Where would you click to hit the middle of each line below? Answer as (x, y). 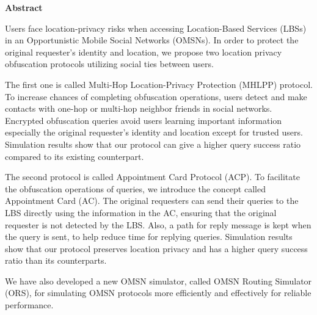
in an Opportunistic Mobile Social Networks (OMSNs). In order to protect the (152, 40)
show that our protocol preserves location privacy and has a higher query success (156, 248)
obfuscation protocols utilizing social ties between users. (109, 64)
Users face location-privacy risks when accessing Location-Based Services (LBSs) (156, 28)
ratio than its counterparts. (56, 260)
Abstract (24, 7)
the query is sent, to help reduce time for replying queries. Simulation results (149, 237)
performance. (29, 305)
